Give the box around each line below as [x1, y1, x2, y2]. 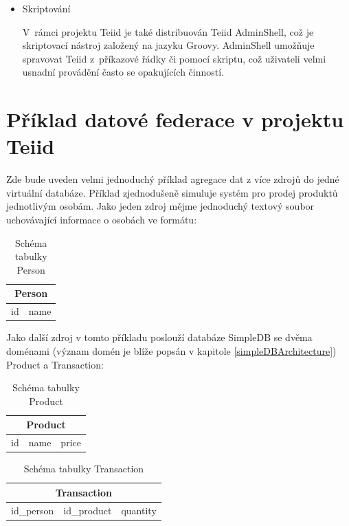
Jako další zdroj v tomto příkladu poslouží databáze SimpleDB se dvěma [6, 330, 313, 344]
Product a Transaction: [6, 357, 104, 371]
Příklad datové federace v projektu [6, 105, 344, 133]
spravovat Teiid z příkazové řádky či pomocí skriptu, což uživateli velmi [22, 51, 326, 65]
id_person [11, 503, 54, 517]
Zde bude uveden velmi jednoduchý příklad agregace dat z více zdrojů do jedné [6, 172, 339, 186]
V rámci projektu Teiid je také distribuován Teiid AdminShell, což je [22, 24, 314, 39]
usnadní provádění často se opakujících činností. [22, 65, 224, 79]
